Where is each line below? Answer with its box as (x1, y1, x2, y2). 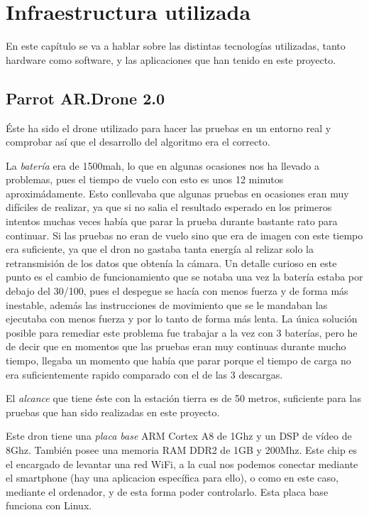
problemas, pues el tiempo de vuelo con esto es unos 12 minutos (6, 172, 284, 187)
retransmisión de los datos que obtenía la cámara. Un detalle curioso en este (6, 255, 337, 270)
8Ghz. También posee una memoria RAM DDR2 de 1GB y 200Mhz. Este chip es (6, 442, 358, 457)
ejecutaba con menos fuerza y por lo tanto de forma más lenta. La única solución (6, 311, 358, 326)
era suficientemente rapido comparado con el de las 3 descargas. (6, 367, 283, 381)
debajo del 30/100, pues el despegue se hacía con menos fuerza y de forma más (6, 283, 348, 298)
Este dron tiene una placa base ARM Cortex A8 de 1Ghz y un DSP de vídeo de (6, 428, 352, 443)
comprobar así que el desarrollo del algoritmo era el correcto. (6, 134, 270, 149)
